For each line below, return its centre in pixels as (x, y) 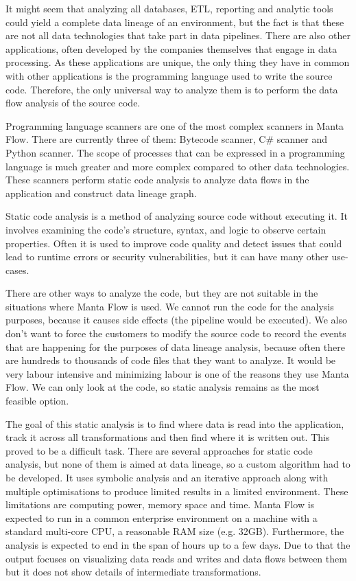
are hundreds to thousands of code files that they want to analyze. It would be (171, 360)
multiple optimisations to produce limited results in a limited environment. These (177, 491)
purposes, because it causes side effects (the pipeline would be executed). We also (176, 320)
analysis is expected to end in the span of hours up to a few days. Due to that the (178, 544)
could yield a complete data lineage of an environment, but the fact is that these (175, 22)
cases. (17, 270)
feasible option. (37, 401)
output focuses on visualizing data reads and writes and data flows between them (176, 558)
